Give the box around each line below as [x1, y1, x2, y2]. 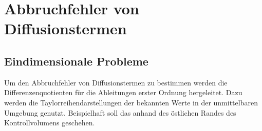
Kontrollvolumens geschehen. [4, 117, 95, 128]
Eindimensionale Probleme [4, 53, 148, 69]
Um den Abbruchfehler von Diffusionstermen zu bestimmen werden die [4, 77, 228, 88]
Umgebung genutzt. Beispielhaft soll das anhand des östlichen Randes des [4, 107, 236, 118]
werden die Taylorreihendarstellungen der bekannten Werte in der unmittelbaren [4, 97, 258, 107]
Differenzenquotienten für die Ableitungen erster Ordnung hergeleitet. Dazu [4, 87, 242, 98]
